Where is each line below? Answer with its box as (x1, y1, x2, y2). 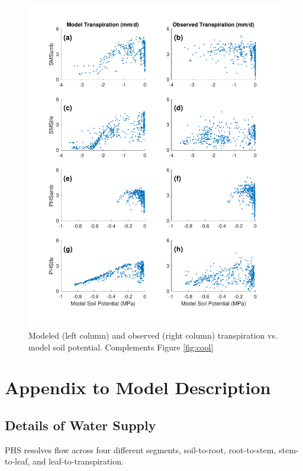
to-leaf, (5, 455, 30, 467)
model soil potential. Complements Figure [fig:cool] (28, 340, 214, 353)
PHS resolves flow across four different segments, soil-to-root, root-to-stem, (5, 443, 276, 456)
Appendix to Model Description (5, 375, 271, 399)
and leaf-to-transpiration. (33, 455, 124, 467)
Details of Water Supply (5, 415, 156, 434)
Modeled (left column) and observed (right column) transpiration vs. (28, 329, 278, 342)
